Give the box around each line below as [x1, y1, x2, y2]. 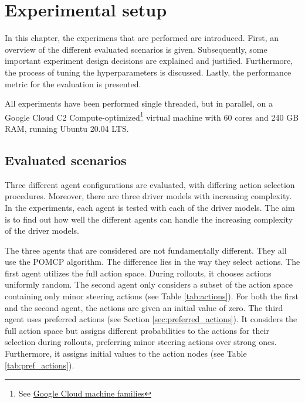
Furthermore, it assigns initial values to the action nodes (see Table [5, 347, 247, 360]
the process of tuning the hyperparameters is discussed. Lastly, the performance [5, 66, 292, 78]
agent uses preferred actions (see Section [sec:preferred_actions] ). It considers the [5, 313, 297, 325]
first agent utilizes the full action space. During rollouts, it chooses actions [5, 267, 272, 279]
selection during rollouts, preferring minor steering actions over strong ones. [5, 336, 277, 348]
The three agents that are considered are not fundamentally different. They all [5, 244, 287, 256]
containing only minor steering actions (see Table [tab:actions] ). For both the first [5, 290, 299, 302]
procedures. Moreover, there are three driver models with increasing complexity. [5, 190, 292, 202]
